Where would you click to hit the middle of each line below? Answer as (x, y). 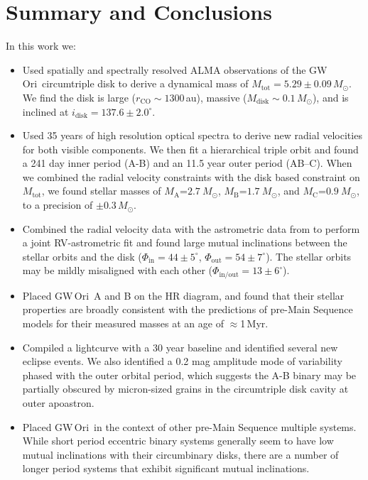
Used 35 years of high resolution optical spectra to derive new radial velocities (192, 135)
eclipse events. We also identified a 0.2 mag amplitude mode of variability (182, 361)
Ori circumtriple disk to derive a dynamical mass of (135, 83)
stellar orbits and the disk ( (82, 256)
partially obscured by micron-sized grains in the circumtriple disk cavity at (185, 389)
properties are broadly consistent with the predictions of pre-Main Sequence (188, 309)
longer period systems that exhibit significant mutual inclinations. (166, 468)
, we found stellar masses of (101, 191)
